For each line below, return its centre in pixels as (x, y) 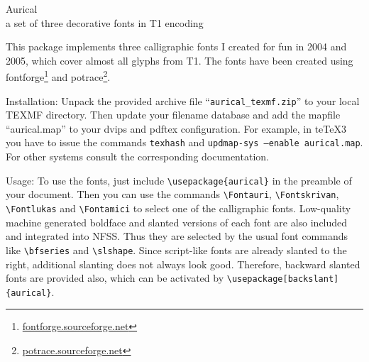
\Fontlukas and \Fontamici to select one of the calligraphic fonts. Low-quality (178, 208)
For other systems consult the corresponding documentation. (137, 157)
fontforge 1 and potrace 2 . (58, 76)
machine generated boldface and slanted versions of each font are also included (177, 222)
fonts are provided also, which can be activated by (115, 278)
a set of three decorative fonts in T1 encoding (105, 22)
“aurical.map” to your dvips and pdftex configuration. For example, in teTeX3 (176, 128)
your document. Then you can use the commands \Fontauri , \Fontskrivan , (172, 194)
